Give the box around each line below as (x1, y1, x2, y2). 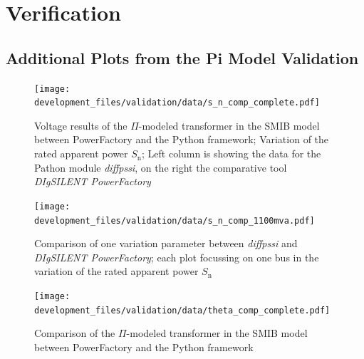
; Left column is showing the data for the (142, 146, 321, 161)
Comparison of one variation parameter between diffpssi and (34, 236, 298, 251)
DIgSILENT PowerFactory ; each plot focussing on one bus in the (34, 249, 319, 264)
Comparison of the (34, 326, 115, 340)
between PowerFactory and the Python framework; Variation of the (34, 132, 329, 147)
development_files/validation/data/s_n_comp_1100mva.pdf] (34, 215, 315, 226)
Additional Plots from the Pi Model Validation (6, 46, 359, 68)
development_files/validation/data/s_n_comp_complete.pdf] (34, 98, 320, 108)
